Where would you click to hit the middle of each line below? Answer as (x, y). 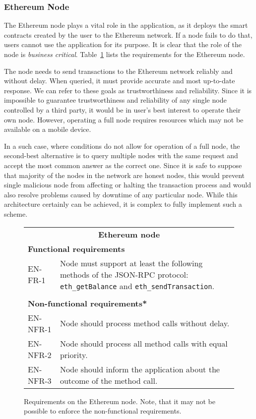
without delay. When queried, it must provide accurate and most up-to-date (120, 81)
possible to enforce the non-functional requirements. (103, 411)
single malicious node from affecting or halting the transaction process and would (128, 185)
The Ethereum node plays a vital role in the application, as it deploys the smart (126, 25)
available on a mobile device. (48, 129)
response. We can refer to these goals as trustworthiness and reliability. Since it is (128, 90)
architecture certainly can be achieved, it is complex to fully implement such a (123, 204)
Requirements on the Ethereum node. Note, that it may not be (120, 401)
